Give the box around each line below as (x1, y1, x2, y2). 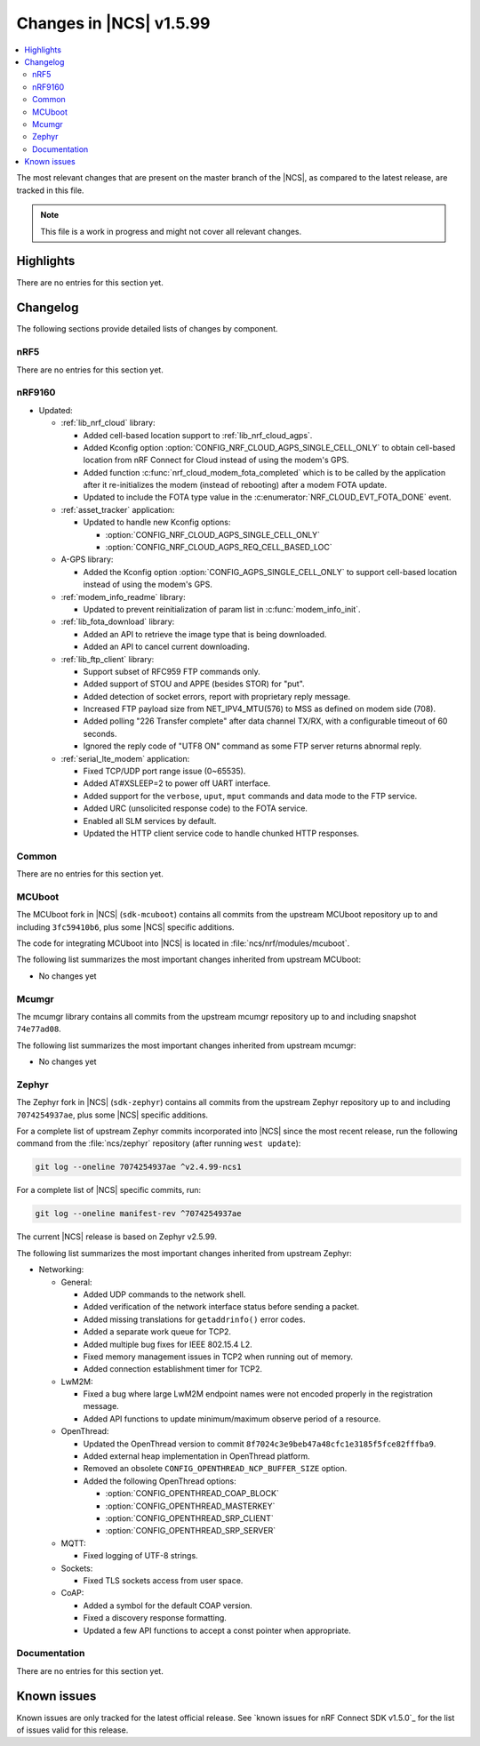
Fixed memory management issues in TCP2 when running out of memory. (83, 1351, 354, 1362)
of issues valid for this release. (16, 1725, 129, 1735)
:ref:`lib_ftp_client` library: (60, 653, 155, 664)
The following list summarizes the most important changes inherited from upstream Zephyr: (16, 1247, 352, 1258)
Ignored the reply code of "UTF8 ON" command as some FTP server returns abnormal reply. (83, 741, 422, 751)
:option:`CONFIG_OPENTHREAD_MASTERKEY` (105, 1501, 276, 1511)
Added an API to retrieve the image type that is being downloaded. (83, 629, 327, 639)
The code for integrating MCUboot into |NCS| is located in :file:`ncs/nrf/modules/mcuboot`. (16, 938, 350, 949)
